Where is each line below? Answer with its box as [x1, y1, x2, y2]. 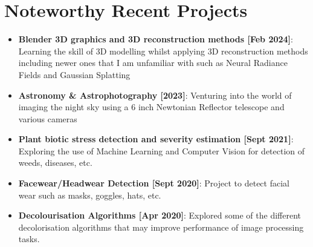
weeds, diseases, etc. [18, 156, 92, 169]
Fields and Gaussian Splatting [18, 68, 131, 81]
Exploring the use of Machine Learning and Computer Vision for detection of [18, 144, 305, 157]
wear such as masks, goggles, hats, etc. [18, 188, 161, 201]
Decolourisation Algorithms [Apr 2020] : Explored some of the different [18, 209, 301, 222]
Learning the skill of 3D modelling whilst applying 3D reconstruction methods [18, 44, 308, 57]
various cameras [18, 112, 77, 125]
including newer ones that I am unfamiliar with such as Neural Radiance [18, 56, 288, 69]
